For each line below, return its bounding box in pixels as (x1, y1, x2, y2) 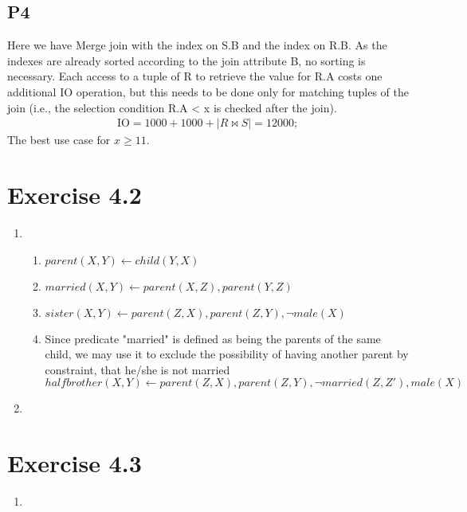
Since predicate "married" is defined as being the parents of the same (45, 330, 381, 346)
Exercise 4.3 (7, 447, 142, 479)
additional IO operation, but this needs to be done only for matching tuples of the (7, 83, 409, 100)
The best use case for (7, 131, 111, 148)
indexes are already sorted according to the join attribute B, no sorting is (7, 52, 366, 68)
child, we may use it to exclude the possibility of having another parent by (45, 346, 409, 362)
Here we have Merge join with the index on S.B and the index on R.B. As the (7, 37, 387, 53)
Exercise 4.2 (7, 178, 142, 210)
